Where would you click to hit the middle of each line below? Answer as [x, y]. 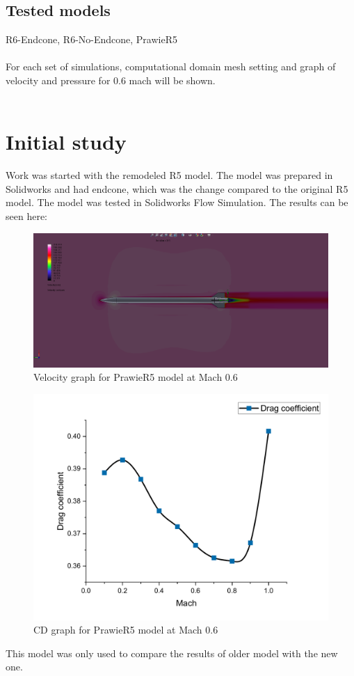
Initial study [66, 142]
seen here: [26, 216]
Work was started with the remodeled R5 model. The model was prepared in [169, 175]
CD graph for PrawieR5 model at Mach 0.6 [126, 630]
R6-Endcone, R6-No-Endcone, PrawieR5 [91, 39]
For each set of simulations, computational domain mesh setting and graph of [171, 66]
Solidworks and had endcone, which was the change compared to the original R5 [177, 188]
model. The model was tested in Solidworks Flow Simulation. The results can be [177, 202]
